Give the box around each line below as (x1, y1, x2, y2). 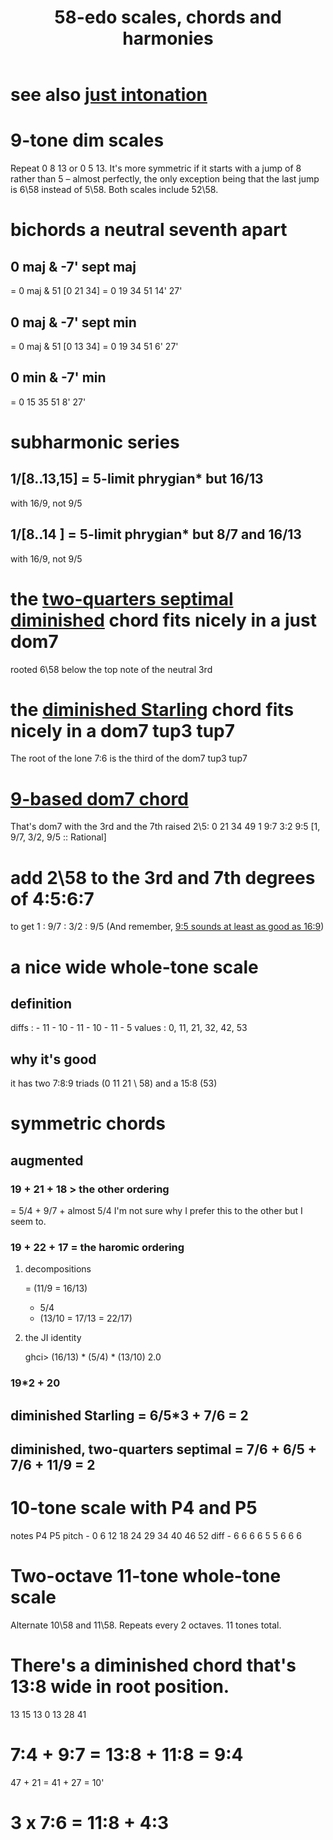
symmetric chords (10, 1112, 166, 1135)
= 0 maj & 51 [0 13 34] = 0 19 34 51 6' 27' (10, 340, 179, 352)
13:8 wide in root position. (10, 1676, 230, 1698)
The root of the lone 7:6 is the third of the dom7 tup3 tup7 (10, 752, 248, 765)
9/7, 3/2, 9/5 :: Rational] (10, 831, 107, 843)
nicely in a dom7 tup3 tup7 (10, 719, 236, 742)
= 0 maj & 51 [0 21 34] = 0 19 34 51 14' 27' (10, 285, 183, 297)
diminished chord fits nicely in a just (10, 609, 317, 631)
